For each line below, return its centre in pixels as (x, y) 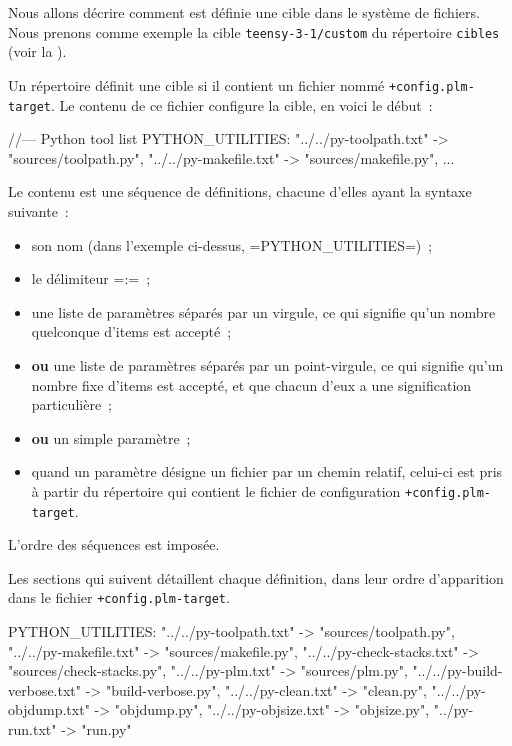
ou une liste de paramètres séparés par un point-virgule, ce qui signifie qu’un (267, 364)
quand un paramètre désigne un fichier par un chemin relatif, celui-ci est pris (267, 471)
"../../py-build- (457, 670)
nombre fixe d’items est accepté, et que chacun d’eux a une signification (251, 384)
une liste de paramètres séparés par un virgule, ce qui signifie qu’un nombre (263, 311)
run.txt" (32, 729)
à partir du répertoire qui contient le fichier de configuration (216, 490)
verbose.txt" (45, 689)
